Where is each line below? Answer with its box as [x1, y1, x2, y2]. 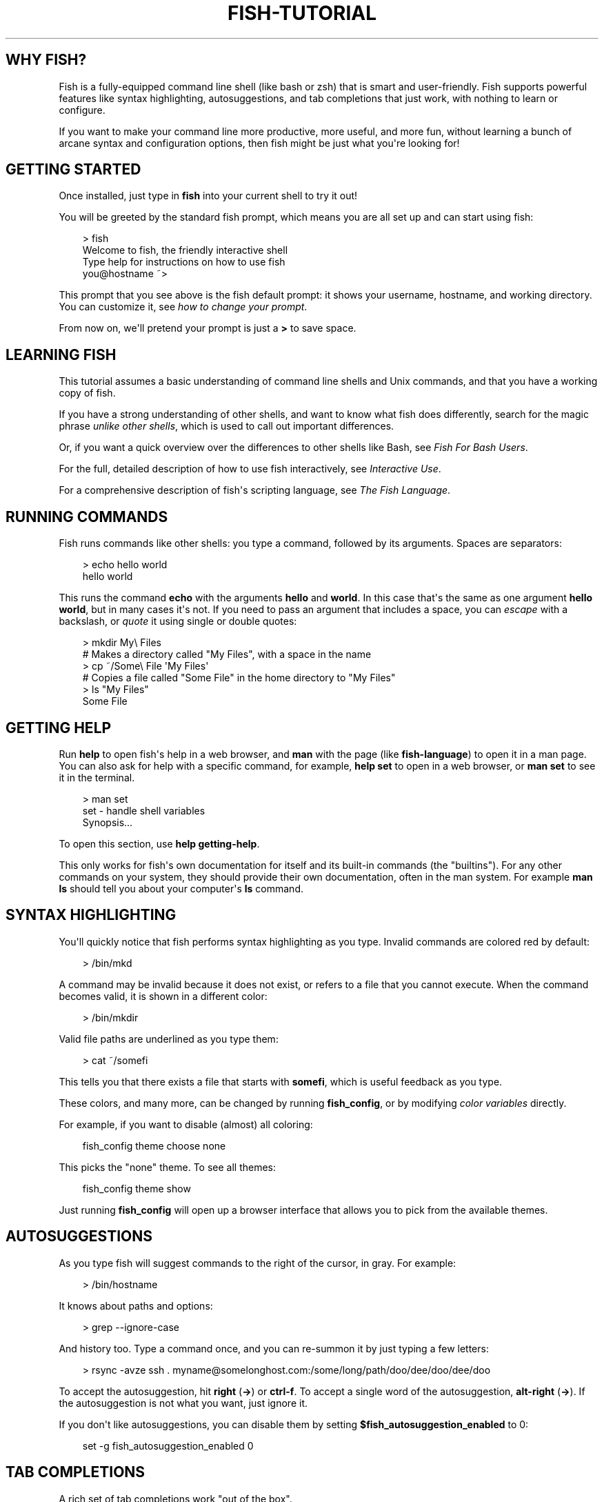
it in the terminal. [59, 771, 135, 783]
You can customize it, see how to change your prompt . [59, 301, 308, 313]
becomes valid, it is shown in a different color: [59, 990, 268, 1002]
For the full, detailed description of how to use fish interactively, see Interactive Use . [59, 463, 441, 475]
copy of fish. [59, 387, 116, 399]
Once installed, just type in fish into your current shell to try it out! [59, 190, 358, 202]
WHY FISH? [6, 51, 87, 69]
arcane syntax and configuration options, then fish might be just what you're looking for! [59, 137, 460, 149]
